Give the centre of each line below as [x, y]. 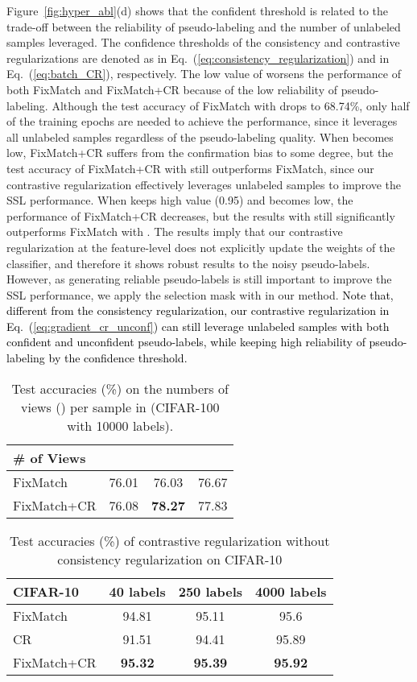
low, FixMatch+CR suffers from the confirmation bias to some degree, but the [200, 153]
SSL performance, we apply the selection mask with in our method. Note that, [200, 294]
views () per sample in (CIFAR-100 [120, 407]
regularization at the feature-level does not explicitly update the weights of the [201, 247]
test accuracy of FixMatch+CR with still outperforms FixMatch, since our [190, 168]
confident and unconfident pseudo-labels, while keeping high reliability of [186, 342]
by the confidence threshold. [118, 358]
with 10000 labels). [120, 425]
